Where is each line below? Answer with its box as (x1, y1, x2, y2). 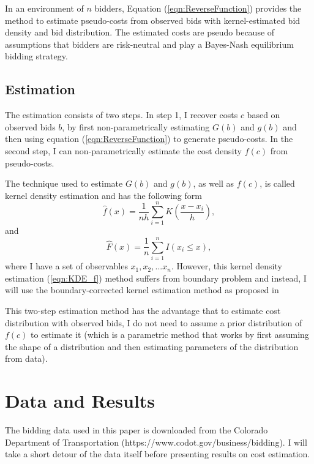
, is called (260, 177, 295, 190)
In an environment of (5, 2, 84, 14)
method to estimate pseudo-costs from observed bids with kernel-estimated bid (5, 13, 301, 26)
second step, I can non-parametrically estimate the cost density (5, 144, 242, 157)
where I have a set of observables (5, 260, 128, 272)
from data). (5, 352, 48, 365)
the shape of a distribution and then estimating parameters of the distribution (5, 340, 299, 353)
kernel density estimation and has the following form (5, 189, 202, 201)
